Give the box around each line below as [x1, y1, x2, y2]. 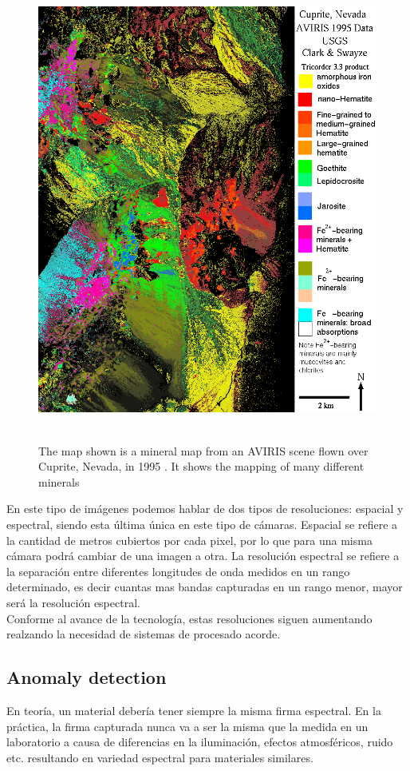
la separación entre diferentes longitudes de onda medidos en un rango [6, 562, 350, 579]
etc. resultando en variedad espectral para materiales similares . [6, 749, 313, 765]
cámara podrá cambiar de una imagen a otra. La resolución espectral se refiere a [6, 547, 400, 564]
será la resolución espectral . [6, 594, 140, 610]
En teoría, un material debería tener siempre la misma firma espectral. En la [6, 701, 381, 718]
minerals [38, 473, 80, 490]
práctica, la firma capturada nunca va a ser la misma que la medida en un [6, 717, 369, 734]
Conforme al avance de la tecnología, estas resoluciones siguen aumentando [6, 610, 373, 626]
